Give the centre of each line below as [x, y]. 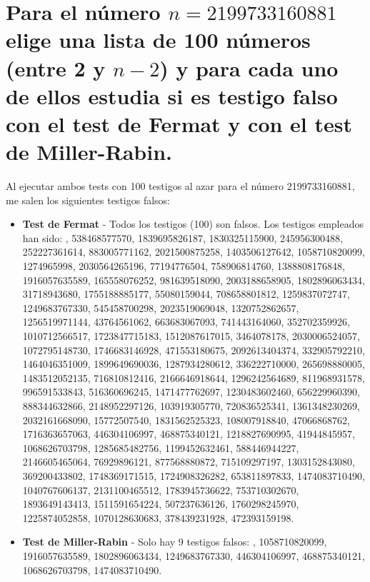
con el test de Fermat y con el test [179, 123]
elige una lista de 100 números [158, 40]
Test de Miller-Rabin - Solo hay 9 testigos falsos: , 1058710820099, [175, 542]
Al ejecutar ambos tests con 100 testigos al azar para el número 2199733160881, [180, 186]
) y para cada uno [249, 67]
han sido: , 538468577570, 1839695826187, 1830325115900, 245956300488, [182, 237]
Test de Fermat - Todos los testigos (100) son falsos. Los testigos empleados [193, 224]
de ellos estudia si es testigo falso [172, 95]
